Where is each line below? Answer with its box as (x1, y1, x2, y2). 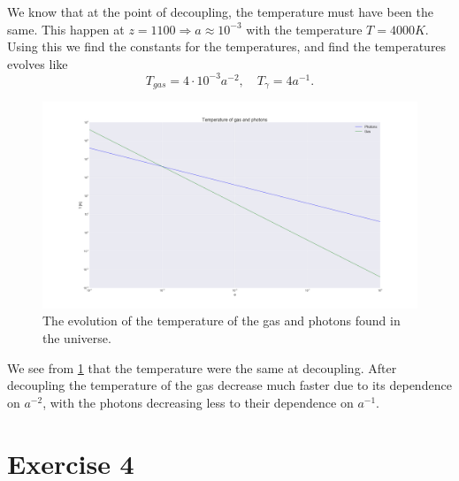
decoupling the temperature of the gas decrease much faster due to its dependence (7, 376, 452, 394)
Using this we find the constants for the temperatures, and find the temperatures (7, 37, 447, 56)
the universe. (42, 329, 111, 347)
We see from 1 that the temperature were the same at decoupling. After (7, 358, 397, 377)
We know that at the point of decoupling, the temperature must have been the (7, 3, 433, 20)
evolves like (7, 54, 68, 73)
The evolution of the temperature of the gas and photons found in (42, 311, 401, 330)
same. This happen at (7, 19, 125, 38)
